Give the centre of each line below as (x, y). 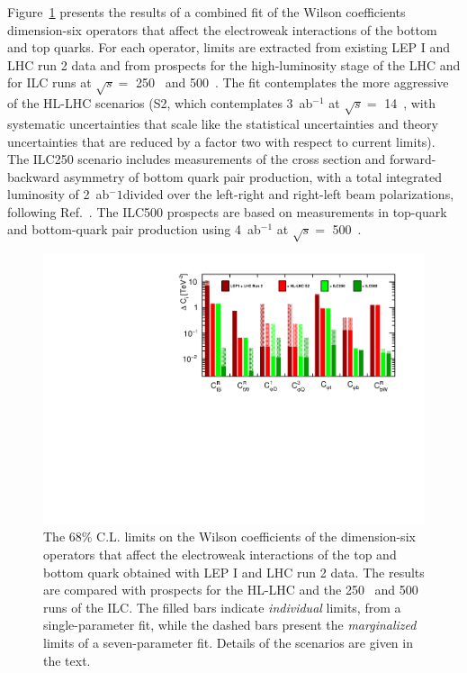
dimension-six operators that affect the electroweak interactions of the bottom (222, 29)
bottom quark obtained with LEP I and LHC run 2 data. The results (234, 572)
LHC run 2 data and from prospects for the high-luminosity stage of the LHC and (234, 64)
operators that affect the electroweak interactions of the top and (220, 555)
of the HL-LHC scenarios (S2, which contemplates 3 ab (160, 103)
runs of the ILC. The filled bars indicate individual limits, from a (222, 607)
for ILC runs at (49, 82)
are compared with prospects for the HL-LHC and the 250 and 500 (231, 590)
